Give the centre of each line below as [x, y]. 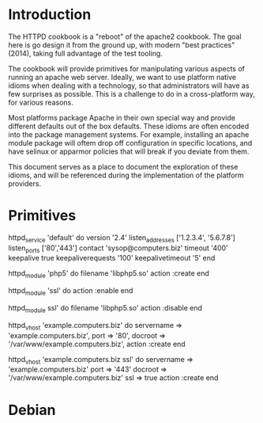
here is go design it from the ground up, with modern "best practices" [122, 44]
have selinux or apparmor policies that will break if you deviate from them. [129, 151]
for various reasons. [41, 102]
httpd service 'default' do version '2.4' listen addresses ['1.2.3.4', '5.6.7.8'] [122, 238]
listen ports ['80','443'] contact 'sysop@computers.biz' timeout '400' [118, 249]
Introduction [50, 15]
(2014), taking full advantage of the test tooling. [86, 53]
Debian [32, 410]
